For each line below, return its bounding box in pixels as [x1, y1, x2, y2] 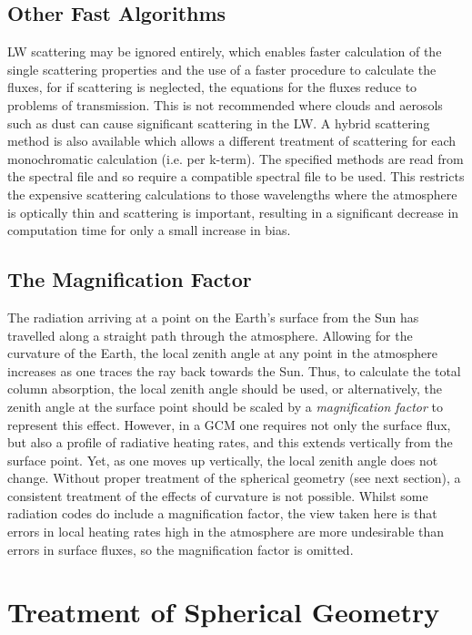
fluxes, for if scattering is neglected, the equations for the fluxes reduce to [7, 77, 417, 97]
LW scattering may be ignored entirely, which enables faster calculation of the [7, 42, 442, 61]
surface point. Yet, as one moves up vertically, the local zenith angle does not [7, 450, 438, 469]
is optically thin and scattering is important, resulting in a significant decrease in [7, 202, 459, 221]
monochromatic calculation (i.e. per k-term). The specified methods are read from [7, 149, 464, 168]
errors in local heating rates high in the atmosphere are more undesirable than [7, 522, 445, 541]
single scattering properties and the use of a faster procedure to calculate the [7, 59, 437, 78]
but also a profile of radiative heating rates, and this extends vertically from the [7, 433, 453, 452]
